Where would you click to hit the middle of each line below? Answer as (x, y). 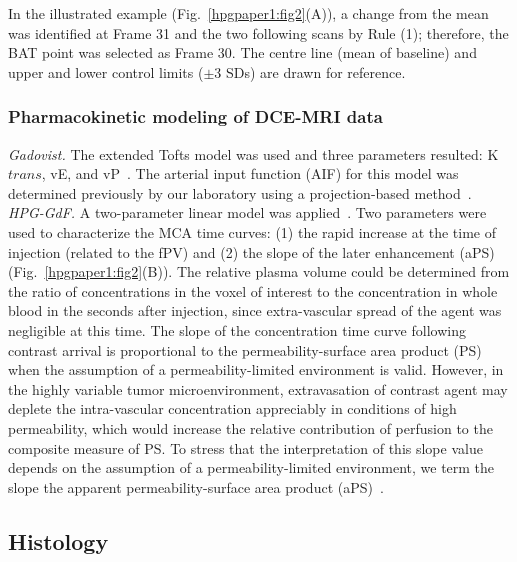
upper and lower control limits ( (106, 71)
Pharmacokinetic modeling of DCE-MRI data (195, 116)
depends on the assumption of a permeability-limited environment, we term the (251, 467)
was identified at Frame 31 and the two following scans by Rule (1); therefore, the (258, 32)
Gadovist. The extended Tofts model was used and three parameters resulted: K (253, 153)
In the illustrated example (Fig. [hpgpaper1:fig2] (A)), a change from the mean (248, 13)
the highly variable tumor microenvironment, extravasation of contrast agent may (258, 388)
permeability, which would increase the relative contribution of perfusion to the (250, 427)
